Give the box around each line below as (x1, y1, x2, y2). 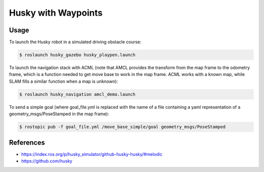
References (9, 138, 45, 147)
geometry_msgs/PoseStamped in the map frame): (9, 111, 110, 117)
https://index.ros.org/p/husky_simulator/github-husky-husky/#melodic (21, 151, 163, 157)
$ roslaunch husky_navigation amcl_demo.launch (19, 91, 135, 97)
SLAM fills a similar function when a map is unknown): (9, 78, 118, 84)
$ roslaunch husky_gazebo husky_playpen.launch (19, 52, 135, 58)
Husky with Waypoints (9, 7, 103, 18)
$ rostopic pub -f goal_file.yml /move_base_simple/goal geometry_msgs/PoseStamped (19, 124, 226, 130)
